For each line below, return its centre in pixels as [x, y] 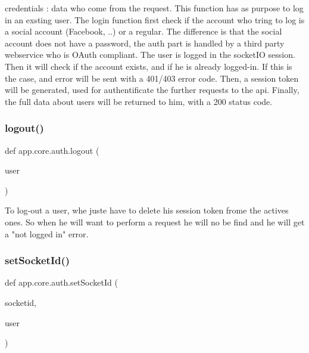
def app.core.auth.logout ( [52, 150]
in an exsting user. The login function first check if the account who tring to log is [155, 19]
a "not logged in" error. [47, 233]
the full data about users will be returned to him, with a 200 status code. [139, 101]
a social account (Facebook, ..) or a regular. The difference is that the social [143, 31]
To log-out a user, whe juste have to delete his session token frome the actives [147, 210]
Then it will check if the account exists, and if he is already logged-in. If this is [149, 66]
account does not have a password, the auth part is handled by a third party [145, 43]
